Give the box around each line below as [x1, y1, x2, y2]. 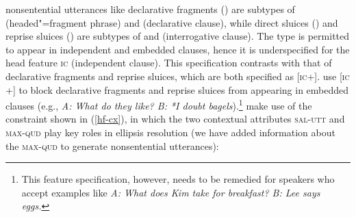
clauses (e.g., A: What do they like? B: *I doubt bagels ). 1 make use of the [5, 97, 312, 112]
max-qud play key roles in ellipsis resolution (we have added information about [5, 125, 335, 139]
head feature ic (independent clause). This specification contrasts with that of [5, 55, 332, 70]
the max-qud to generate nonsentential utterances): [5, 138, 219, 153]
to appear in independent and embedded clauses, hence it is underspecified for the [5, 42, 350, 56]
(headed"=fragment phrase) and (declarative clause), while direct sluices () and [5, 15, 338, 29]
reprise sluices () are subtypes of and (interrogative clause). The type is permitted [5, 29, 350, 43]
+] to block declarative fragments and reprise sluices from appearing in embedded [5, 82, 349, 97]
